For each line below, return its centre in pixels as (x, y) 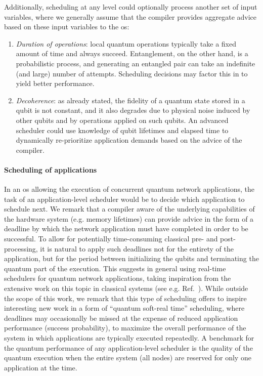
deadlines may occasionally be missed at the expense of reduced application (121, 318)
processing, (21, 248)
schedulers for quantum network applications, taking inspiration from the (118, 278)
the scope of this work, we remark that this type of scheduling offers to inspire (125, 298)
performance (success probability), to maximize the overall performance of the (125, 328)
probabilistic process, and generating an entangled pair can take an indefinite (136, 63)
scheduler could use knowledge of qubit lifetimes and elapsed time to (122, 130)
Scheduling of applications (51, 169)
